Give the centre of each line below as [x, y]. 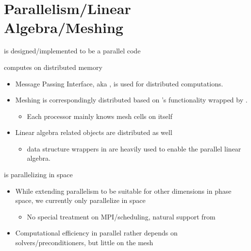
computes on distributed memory [53, 67]
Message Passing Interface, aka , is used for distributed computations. [119, 83]
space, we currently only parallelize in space [80, 200]
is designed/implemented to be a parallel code [72, 51]
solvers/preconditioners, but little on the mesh [84, 243]
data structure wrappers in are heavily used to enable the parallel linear [134, 148]
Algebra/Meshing [64, 27]
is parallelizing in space [38, 175]
